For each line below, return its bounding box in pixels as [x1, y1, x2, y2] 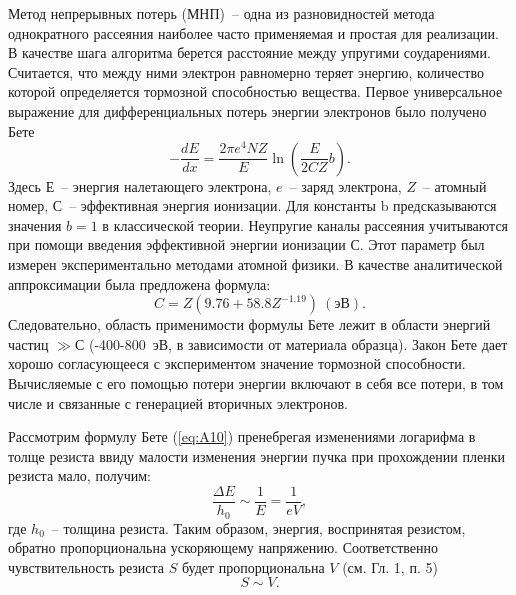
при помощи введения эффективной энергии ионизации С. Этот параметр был [8, 234, 485, 255]
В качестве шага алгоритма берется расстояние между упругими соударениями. [8, 42, 491, 63]
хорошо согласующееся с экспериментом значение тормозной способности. [8, 353, 466, 374]
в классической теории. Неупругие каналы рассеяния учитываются [102, 214, 509, 235]
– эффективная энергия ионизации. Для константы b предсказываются [69, 195, 497, 216]
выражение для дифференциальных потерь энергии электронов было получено [8, 100, 487, 121]
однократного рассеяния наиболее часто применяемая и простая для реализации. [8, 22, 499, 43]
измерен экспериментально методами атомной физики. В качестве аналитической [8, 254, 503, 275]
